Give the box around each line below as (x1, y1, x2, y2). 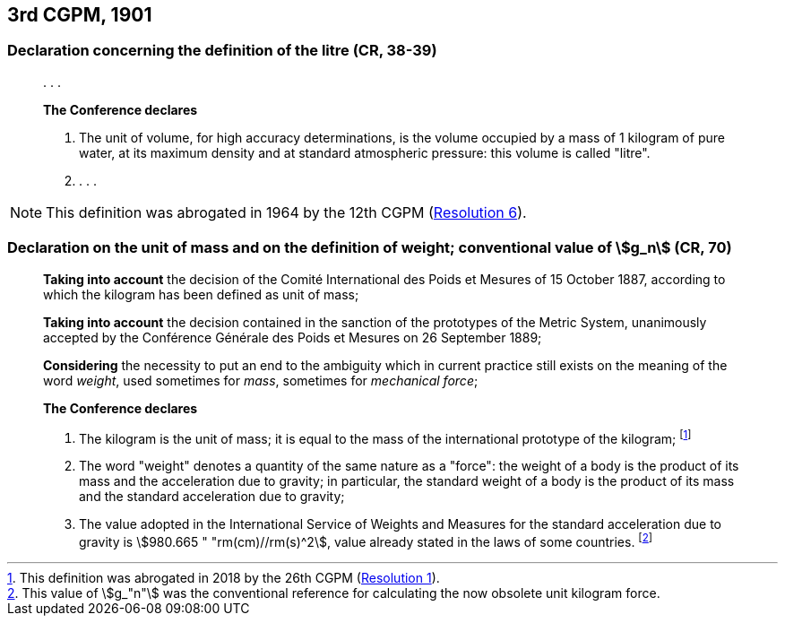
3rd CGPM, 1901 (7, 4, 152, 26)
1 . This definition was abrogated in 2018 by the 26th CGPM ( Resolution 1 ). (7, 569, 440, 585)
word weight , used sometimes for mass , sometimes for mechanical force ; (43, 372, 479, 388)
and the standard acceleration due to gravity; (79, 489, 345, 505)
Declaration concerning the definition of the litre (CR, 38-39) (7, 41, 437, 60)
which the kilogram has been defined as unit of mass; (43, 286, 359, 302)
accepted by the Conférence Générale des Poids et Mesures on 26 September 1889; (43, 329, 542, 345)
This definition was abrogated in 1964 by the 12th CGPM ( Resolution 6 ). (46, 203, 527, 221)
